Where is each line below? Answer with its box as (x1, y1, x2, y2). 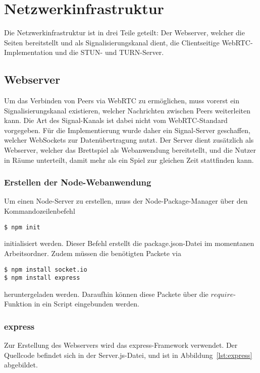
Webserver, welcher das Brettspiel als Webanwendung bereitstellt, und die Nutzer (4, 145, 256, 155)
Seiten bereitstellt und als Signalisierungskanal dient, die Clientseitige (4, 37, 220, 47)
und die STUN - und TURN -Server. (55, 47, 164, 57)
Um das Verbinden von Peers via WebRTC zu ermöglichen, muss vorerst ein (4, 95, 240, 106)
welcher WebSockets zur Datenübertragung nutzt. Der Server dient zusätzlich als (4, 135, 254, 145)
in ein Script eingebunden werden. (34, 298, 139, 309)
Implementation (4, 47, 53, 57)
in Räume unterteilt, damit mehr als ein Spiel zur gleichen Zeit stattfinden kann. (4, 154, 254, 165)
